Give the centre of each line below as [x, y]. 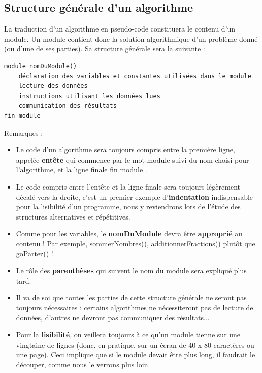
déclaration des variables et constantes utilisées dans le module [135, 76]
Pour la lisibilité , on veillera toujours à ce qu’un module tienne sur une [128, 335]
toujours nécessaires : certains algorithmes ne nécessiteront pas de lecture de [135, 307]
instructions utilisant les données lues [89, 96]
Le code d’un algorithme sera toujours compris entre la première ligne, [125, 150]
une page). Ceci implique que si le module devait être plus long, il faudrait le [136, 354]
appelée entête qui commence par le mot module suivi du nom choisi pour [133, 159]
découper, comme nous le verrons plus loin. [83, 364]
